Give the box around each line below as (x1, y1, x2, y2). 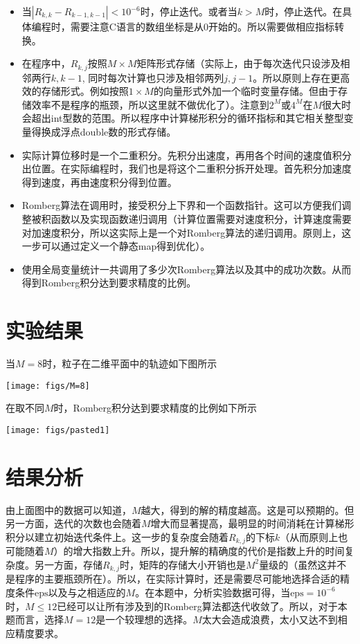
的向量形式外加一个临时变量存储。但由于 (153, 84, 338, 98)
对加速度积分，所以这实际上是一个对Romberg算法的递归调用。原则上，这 (21, 225, 352, 239)
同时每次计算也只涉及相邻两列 (88, 70, 224, 84)
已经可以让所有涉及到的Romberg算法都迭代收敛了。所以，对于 (57, 598, 338, 613)
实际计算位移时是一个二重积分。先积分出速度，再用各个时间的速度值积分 (21, 147, 352, 162)
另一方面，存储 (34, 557, 102, 571)
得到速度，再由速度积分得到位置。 (21, 174, 177, 189)
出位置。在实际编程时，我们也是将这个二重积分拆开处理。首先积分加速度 (21, 161, 352, 176)
